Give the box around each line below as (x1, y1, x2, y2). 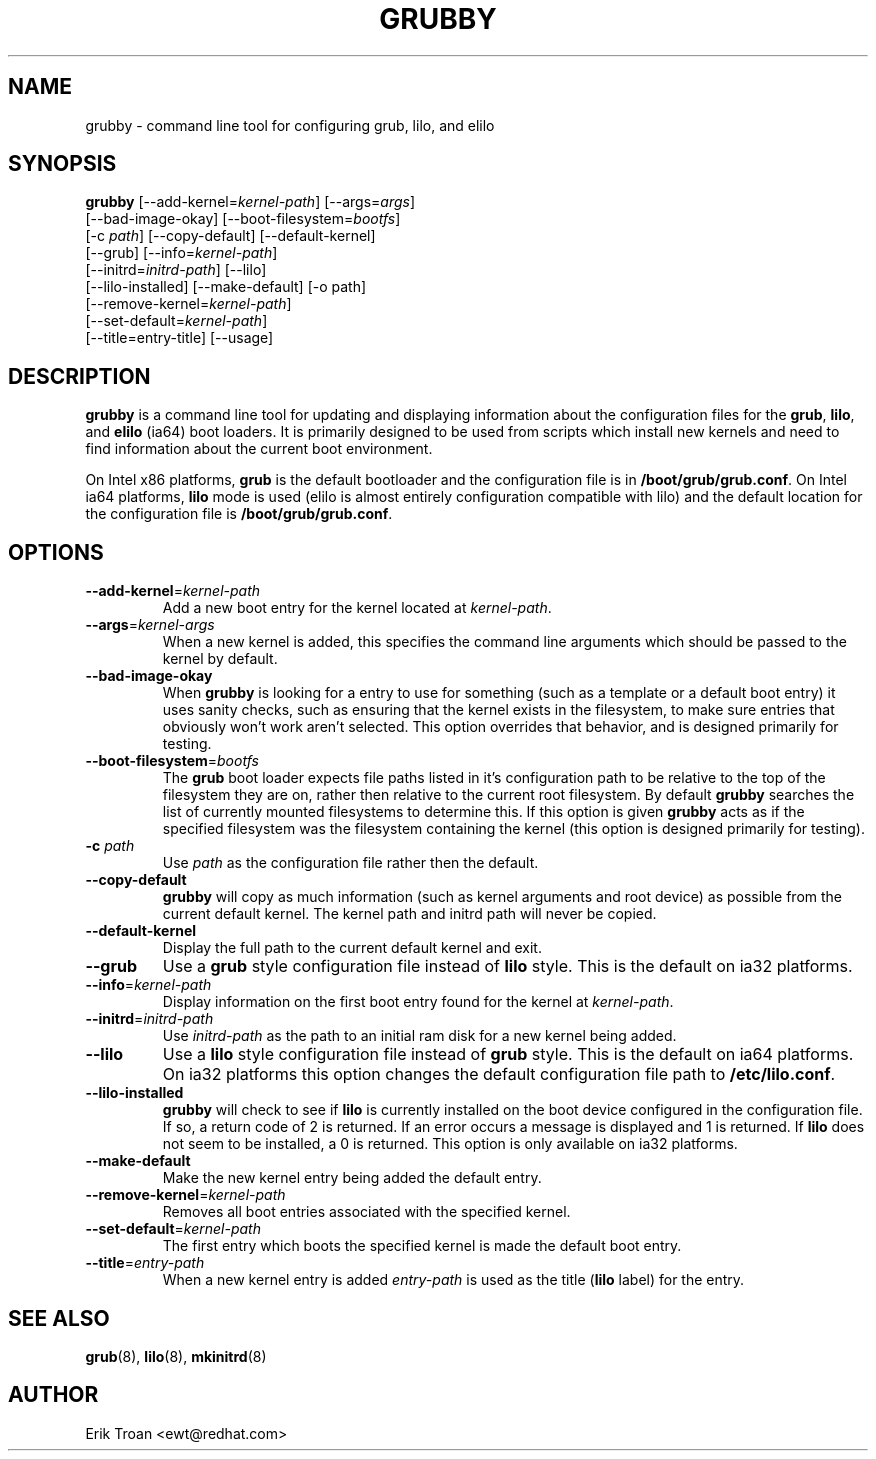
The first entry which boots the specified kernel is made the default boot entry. (162, 1237, 682, 1255)
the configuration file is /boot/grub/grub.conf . (85, 505, 393, 523)
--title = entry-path (85, 1254, 205, 1272)
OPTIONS (8, 539, 104, 565)
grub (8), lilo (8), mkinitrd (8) (85, 1347, 267, 1365)
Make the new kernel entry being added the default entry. (162, 1169, 542, 1187)
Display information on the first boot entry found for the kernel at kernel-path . (162, 993, 674, 1011)
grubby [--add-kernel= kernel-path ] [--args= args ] (85, 193, 416, 211)
